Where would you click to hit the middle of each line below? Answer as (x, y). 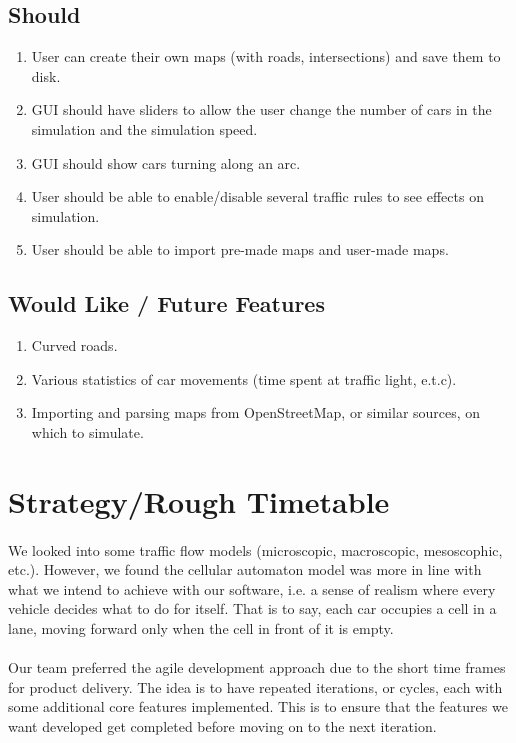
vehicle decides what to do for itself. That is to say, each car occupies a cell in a (252, 608)
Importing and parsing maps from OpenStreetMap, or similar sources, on (256, 412)
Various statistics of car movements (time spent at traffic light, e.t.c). (244, 378)
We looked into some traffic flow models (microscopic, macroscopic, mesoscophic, (255, 549)
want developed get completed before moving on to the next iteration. (222, 725)
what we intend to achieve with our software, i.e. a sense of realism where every (252, 588)
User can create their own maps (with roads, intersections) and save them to (266, 56)
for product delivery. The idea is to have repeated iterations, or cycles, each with (255, 686)
